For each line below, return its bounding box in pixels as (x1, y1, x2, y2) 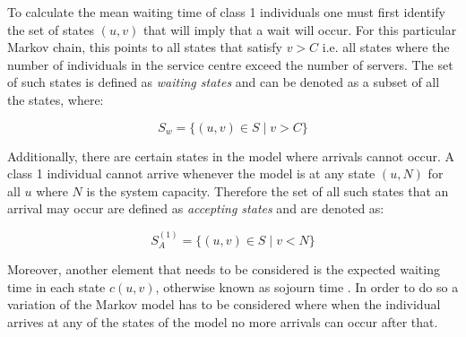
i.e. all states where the (322, 38, 450, 56)
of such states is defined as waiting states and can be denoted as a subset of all (7, 73, 440, 91)
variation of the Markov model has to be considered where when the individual (7, 295, 441, 314)
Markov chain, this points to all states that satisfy (7, 38, 282, 56)
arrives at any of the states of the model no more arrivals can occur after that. (7, 312, 438, 331)
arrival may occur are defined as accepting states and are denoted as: (7, 199, 384, 218)
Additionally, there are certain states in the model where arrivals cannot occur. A (7, 146, 455, 165)
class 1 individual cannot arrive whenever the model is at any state (7, 164, 375, 183)
